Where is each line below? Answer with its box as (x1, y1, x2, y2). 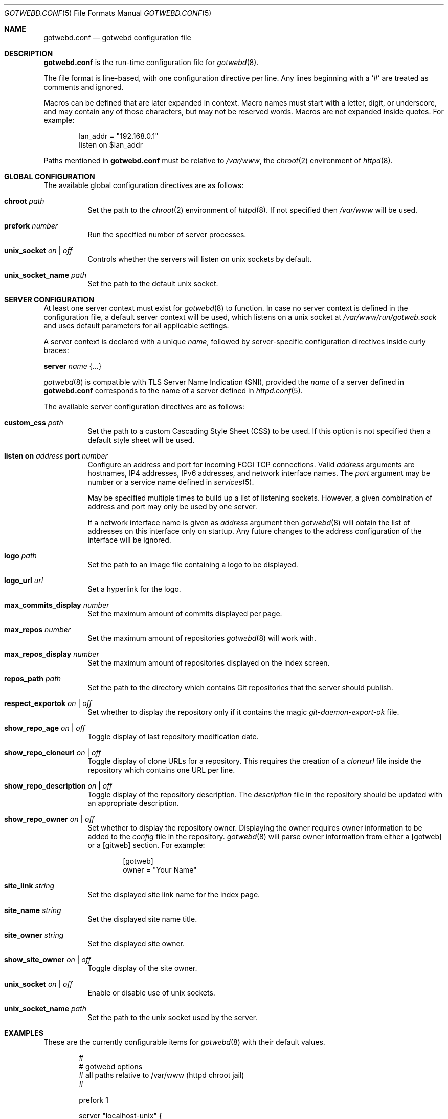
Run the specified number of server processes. (87, 230, 247, 239)
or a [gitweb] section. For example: (87, 841, 205, 849)
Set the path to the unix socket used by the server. (87, 1013, 258, 1022)
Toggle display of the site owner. (87, 964, 197, 972)
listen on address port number (4, 451, 108, 460)
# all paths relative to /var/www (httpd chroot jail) (79, 1071, 244, 1080)
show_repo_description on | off (4, 781, 113, 790)
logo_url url (4, 576, 43, 585)
